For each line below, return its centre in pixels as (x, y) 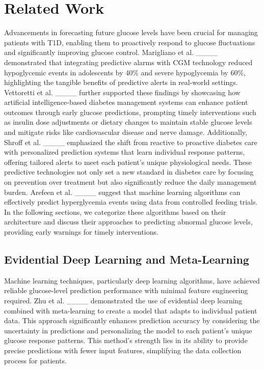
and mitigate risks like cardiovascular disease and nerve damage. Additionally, (126, 132)
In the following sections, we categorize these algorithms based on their (115, 211)
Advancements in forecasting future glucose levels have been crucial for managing (131, 32)
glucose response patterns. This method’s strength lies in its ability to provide (126, 340)
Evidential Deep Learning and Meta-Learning (127, 259)
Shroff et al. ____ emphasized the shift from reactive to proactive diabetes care (131, 142)
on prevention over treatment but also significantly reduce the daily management (130, 182)
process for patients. (35, 360)
